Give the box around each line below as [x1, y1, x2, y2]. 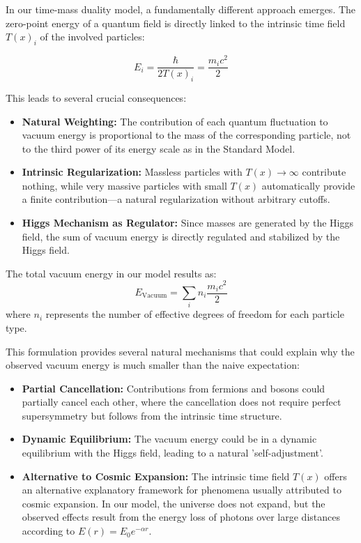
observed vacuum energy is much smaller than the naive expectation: [6, 358, 300, 372]
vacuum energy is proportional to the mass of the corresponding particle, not [22, 128, 351, 142]
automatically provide [261, 178, 355, 192]
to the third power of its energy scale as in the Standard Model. [22, 141, 295, 155]
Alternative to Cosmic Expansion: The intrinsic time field [22, 468, 290, 483]
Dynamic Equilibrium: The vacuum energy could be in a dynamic [22, 431, 317, 446]
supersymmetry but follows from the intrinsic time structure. [22, 408, 282, 422]
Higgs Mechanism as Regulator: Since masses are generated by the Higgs [22, 215, 354, 230]
